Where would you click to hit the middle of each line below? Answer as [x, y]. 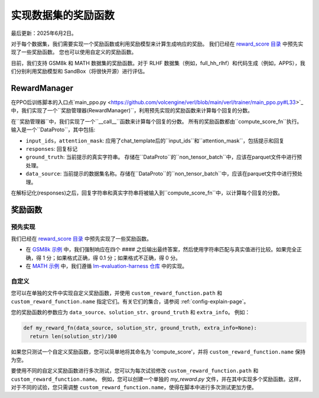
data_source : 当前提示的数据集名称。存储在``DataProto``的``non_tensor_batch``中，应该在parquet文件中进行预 [162, 174]
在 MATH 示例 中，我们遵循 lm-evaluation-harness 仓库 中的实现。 [107, 266]
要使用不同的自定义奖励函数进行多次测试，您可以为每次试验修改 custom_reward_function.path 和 [135, 371]
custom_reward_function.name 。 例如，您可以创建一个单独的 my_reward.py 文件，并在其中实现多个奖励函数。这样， [157, 379]
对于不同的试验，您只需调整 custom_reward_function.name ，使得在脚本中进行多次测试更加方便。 [134, 387]
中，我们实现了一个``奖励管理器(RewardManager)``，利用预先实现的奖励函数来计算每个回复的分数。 [132, 111]
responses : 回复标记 [52, 148]
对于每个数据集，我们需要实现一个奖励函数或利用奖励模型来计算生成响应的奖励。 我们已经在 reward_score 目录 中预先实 [157, 44]
